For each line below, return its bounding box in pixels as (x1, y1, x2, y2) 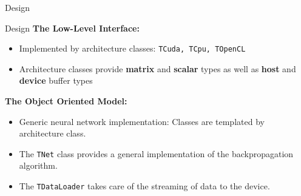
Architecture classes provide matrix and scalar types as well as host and (19, 62, 296, 75)
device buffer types (19, 74, 93, 87)
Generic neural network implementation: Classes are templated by (19, 115, 265, 127)
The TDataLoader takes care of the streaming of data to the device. (19, 180, 270, 192)
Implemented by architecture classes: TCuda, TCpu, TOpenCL (19, 42, 246, 55)
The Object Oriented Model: (5, 95, 127, 107)
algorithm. (19, 159, 58, 172)
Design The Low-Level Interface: (5, 21, 140, 34)
